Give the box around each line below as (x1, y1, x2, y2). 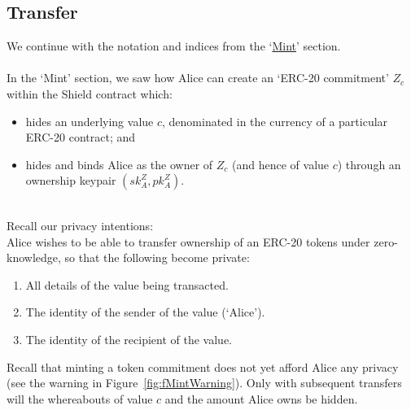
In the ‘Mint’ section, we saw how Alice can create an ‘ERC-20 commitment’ (7, 69, 389, 86)
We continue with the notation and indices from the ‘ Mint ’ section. (7, 37, 341, 55)
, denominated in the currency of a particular (162, 112, 388, 129)
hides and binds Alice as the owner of (25, 155, 213, 172)
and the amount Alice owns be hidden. (164, 390, 358, 407)
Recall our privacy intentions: (7, 216, 154, 233)
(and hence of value (232, 155, 330, 172)
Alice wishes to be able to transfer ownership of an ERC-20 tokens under (7, 233, 370, 250)
